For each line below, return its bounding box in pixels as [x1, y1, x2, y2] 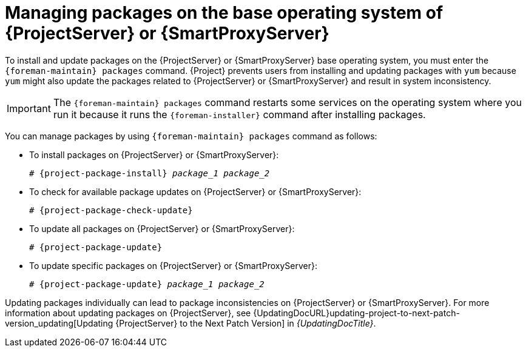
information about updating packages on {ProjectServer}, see [5, 307, 251, 318]
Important [7, 102, 51, 115]
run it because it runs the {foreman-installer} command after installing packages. [53, 108, 426, 121]
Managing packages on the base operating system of [5, 2, 443, 23]
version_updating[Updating [5, 317, 113, 328]
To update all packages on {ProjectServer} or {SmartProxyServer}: [29, 223, 295, 234]
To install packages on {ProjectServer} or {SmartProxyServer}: [29, 149, 279, 160]
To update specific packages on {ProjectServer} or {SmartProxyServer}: [29, 260, 317, 271]
